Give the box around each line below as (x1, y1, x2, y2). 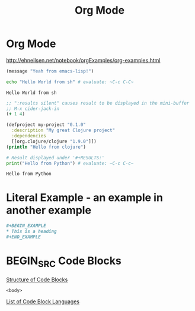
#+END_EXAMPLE (6, 234, 41, 240)
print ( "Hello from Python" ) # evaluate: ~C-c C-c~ (6, 160, 134, 167)
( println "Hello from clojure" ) (6, 144, 86, 150)
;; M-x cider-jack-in (6, 105, 60, 112)
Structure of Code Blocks (6, 276, 68, 283)
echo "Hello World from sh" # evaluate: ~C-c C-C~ (6, 78, 134, 85)
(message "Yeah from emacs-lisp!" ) (6, 68, 94, 74)
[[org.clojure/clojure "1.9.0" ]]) (11, 138, 97, 144)
